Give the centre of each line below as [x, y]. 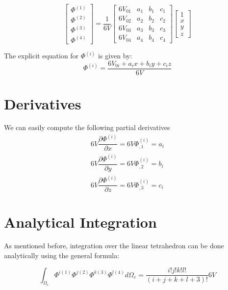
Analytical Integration [80, 222]
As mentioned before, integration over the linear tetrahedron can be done [114, 246]
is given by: [115, 56]
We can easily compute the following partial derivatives [87, 127]
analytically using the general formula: [62, 255]
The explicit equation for [41, 56]
